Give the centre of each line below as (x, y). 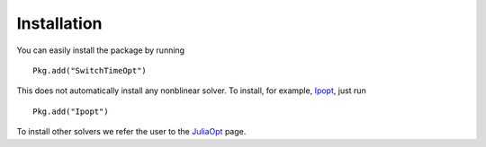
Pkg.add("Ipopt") (71, 111)
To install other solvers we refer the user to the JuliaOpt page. (131, 132)
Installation (59, 23)
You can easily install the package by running (100, 50)
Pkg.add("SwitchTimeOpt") (90, 70)
